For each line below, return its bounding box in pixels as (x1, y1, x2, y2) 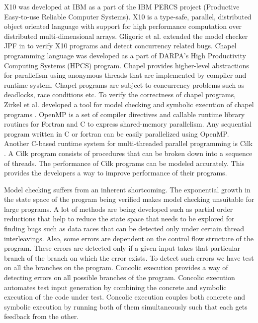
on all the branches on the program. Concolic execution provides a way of (4, 262, 228, 273)
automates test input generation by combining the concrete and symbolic (4, 282, 227, 292)
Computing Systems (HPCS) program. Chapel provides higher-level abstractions (4, 60, 249, 70)
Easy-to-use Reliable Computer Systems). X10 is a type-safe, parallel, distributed (4, 11, 252, 21)
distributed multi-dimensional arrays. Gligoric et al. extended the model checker (4, 30, 248, 41)
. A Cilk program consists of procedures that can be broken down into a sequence (4, 148, 253, 158)
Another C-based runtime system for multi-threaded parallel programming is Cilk (4, 138, 253, 149)
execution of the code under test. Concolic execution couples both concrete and (4, 292, 246, 302)
